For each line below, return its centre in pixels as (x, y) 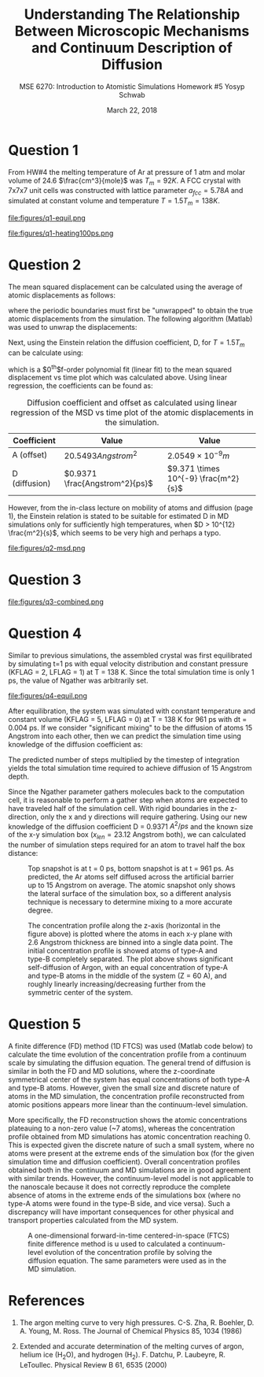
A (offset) (30, 455)
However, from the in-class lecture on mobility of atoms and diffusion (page (131, 507)
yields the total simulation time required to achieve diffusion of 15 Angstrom (130, 768)
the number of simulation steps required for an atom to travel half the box (127, 845)
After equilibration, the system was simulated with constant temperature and (132, 711)
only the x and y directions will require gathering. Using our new (144, 816)
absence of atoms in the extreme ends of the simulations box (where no (125, 1195)
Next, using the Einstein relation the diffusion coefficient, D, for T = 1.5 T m (126, 343)
